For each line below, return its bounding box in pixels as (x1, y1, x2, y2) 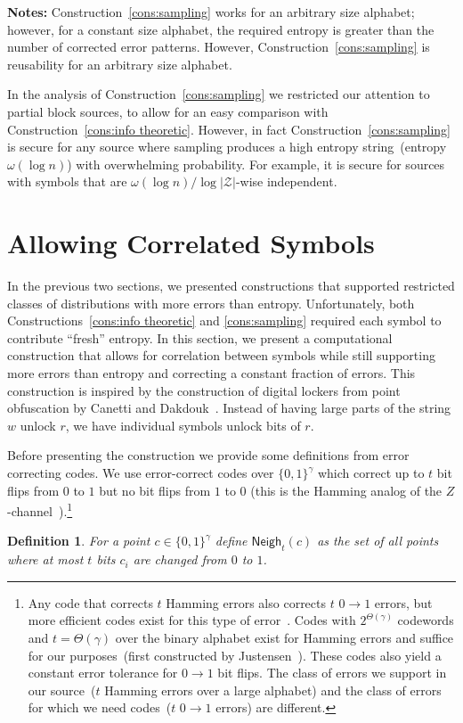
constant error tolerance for (28, 663, 178, 682)
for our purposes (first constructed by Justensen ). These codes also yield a (28, 645, 442, 664)
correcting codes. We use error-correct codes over (7, 464, 274, 481)
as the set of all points (317, 531, 439, 550)
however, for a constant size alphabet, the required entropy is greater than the (7, 20, 435, 38)
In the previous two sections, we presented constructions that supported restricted (7, 276, 455, 295)
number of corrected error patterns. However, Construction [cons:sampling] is (7, 37, 430, 56)
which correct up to (317, 464, 425, 481)
